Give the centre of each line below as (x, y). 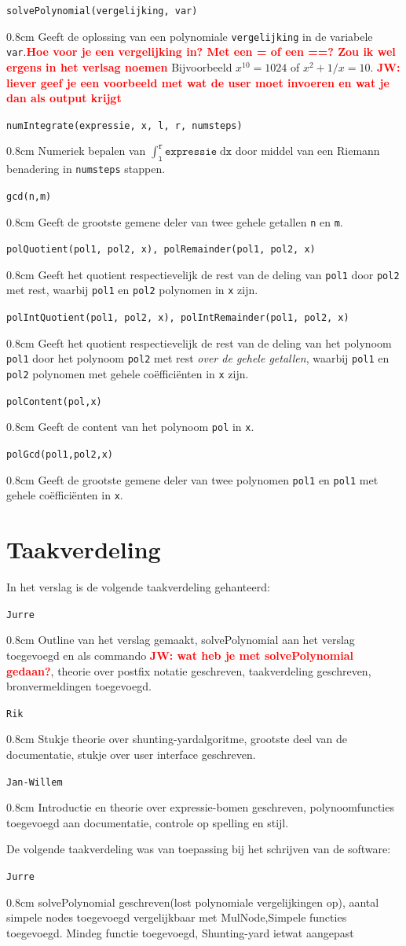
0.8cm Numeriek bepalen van (76, 151)
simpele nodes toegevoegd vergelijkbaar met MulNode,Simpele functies (177, 917)
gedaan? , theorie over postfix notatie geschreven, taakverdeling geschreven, (189, 670)
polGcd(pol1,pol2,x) (60, 455)
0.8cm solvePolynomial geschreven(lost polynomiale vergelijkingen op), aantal (193, 902)
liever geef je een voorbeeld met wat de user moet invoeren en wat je (198, 82)
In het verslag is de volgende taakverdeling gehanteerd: (138, 587)
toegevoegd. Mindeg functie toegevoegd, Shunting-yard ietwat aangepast (180, 932)
